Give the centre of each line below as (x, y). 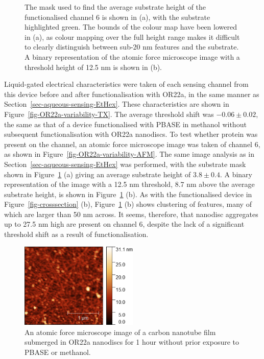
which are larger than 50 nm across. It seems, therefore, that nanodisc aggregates (131, 214)
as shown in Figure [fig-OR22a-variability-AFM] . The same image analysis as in (129, 154)
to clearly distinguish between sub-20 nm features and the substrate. (132, 47)
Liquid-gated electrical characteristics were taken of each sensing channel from (126, 84)
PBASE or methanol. (58, 352)
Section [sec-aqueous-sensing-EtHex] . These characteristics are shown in (117, 104)
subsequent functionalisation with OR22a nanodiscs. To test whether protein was (131, 134)
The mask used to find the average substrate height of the (115, 7)
